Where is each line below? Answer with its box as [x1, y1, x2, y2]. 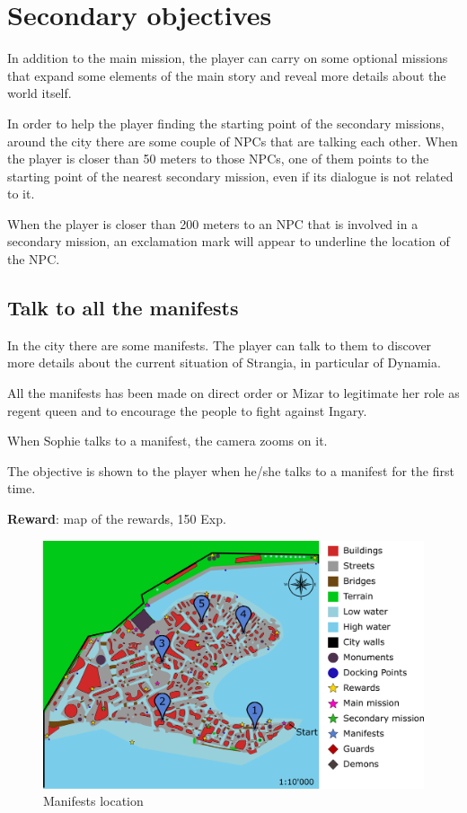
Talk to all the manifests [7, 294, 239, 322]
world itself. [7, 84, 72, 102]
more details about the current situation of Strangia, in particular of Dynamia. [7, 353, 441, 372]
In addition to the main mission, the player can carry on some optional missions [7, 49, 448, 67]
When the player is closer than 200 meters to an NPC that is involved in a [7, 214, 419, 233]
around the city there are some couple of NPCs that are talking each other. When [7, 131, 458, 150]
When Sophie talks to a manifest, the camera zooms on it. [7, 431, 328, 450]
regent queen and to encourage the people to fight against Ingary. [7, 401, 367, 420]
